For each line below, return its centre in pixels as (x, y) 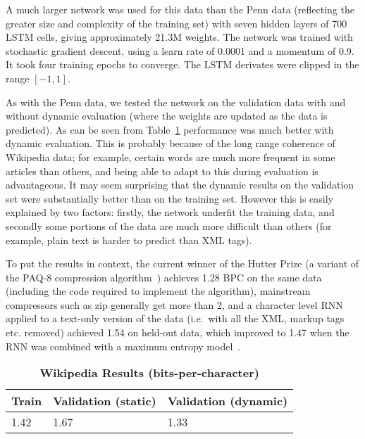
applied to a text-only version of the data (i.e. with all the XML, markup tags (175, 318)
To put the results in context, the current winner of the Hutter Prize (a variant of (182, 263)
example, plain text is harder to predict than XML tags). (129, 240)
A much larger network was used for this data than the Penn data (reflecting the (180, 9)
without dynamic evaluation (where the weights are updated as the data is (167, 116)
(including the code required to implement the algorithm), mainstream (158, 291)
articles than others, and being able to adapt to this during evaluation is (162, 171)
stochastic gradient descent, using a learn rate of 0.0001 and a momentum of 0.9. (180, 50)
